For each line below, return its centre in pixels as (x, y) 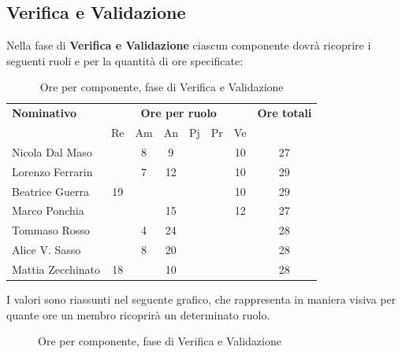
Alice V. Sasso (47, 250)
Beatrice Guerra (51, 191)
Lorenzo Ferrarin (52, 171)
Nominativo (45, 113)
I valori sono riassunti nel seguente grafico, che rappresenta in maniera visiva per (201, 299)
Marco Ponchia (48, 210)
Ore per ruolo (179, 113)
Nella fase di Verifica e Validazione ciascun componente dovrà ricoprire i (189, 45)
